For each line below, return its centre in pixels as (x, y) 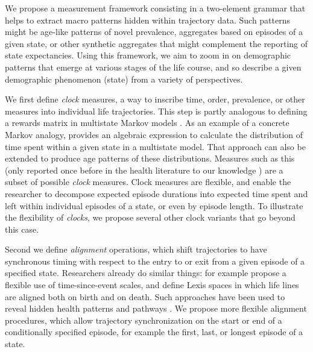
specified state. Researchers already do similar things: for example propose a (146, 273)
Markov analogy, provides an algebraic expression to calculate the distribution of (154, 134)
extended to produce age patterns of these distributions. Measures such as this (150, 158)
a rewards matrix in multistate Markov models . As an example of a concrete (147, 123)
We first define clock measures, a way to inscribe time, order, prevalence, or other (155, 99)
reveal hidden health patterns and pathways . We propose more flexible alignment (156, 308)
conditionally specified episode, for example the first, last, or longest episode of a (154, 332)
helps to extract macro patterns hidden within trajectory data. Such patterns (148, 20)
